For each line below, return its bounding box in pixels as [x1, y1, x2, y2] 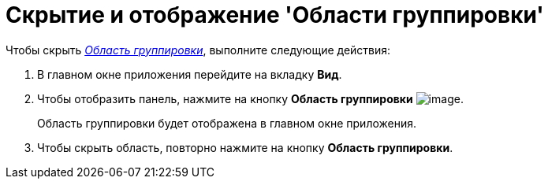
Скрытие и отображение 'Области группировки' [6, 2, 544, 28]
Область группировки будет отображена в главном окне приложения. [37, 116, 417, 130]
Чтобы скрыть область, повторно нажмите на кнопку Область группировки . [37, 140, 453, 154]
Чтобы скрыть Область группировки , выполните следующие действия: [6, 43, 391, 57]
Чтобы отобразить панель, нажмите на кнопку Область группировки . [37, 91, 464, 105]
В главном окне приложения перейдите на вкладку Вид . [37, 67, 342, 81]
